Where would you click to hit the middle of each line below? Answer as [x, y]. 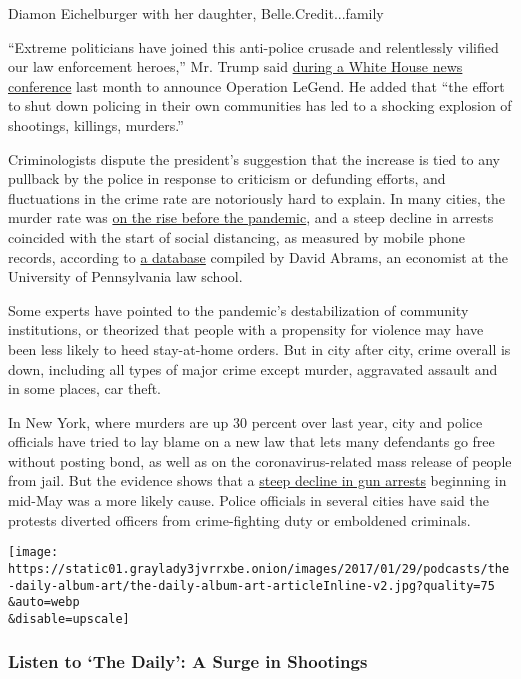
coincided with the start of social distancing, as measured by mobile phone [237, 236]
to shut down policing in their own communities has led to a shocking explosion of [260, 105]
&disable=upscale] [69, 618]
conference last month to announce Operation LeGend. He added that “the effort [256, 85]
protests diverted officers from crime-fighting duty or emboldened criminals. [239, 519]
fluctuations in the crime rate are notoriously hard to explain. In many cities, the [257, 197]
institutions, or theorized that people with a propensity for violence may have [246, 329]
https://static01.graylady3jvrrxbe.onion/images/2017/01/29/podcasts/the [259, 568]
